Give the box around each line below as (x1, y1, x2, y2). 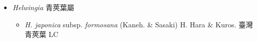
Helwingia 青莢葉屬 (12, 2, 75, 12)
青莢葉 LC (25, 29, 59, 39)
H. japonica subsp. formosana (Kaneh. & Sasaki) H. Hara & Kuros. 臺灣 (25, 19, 253, 29)
